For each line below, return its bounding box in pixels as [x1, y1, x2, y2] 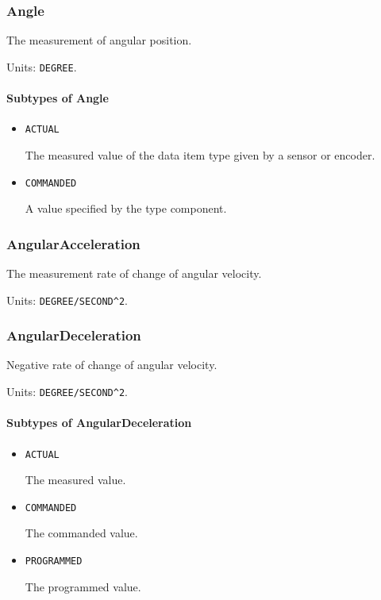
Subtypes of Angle [6, 90, 109, 106]
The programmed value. [25, 578, 141, 594]
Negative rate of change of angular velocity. [6, 356, 217, 373]
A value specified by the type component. [25, 200, 227, 217]
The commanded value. [25, 525, 138, 541]
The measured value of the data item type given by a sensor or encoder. [25, 146, 375, 163]
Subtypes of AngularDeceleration [6, 414, 192, 431]
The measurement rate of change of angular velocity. [6, 264, 262, 281]
